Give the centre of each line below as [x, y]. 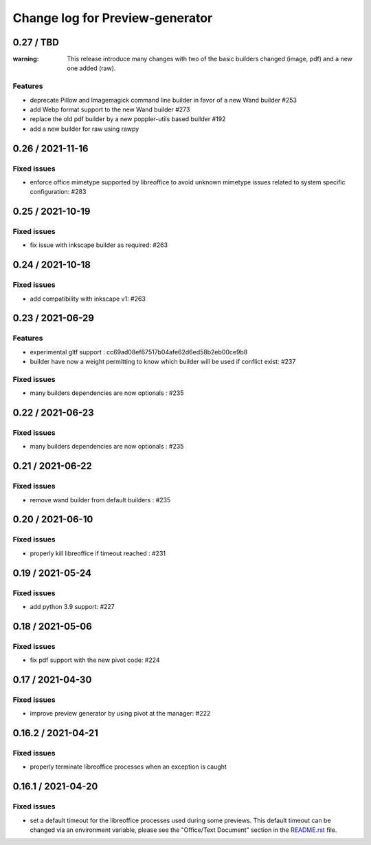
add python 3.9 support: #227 [72, 606]
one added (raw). [91, 68]
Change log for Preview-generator [113, 18]
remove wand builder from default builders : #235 [100, 500]
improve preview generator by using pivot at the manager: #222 [120, 714]
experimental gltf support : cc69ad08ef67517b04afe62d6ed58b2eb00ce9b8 [139, 352]
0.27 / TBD [36, 42]
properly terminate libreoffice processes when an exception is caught [128, 767]
